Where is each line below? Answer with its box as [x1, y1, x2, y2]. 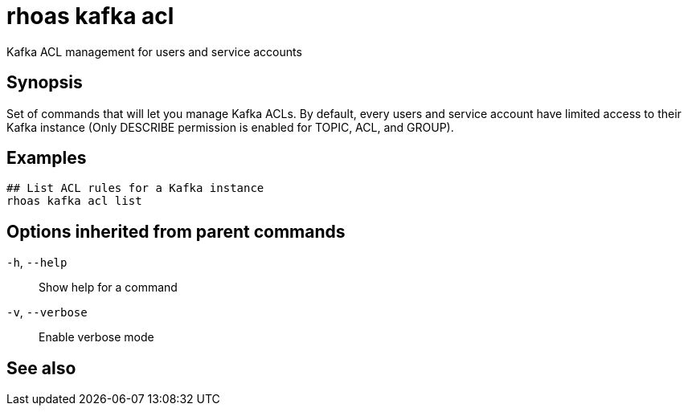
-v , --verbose [6, 305, 88, 320]
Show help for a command [39, 280, 178, 295]
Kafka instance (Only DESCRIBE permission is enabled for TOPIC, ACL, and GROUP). [6, 120, 454, 134]
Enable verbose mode [39, 330, 154, 345]
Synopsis [6, 72, 83, 93]
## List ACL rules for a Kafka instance [6, 182, 264, 195]
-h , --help [6, 255, 68, 270]
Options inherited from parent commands [6, 221, 346, 242]
